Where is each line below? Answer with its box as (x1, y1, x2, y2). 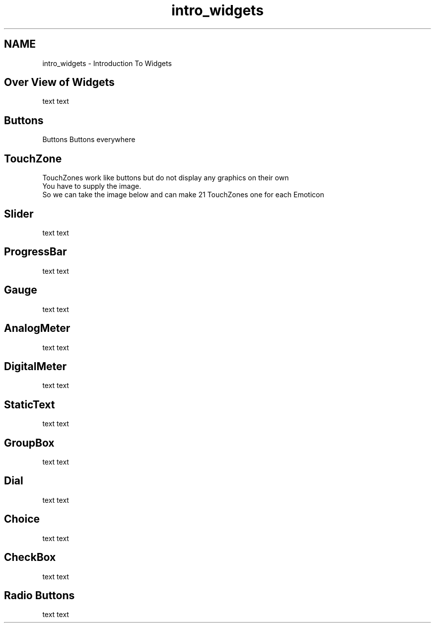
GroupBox (4, 436, 55, 449)
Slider (4, 207, 34, 220)
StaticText (4, 398, 55, 411)
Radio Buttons (4, 589, 75, 602)
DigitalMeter (4, 360, 67, 373)
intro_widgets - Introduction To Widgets (42, 59, 172, 68)
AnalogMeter (4, 322, 71, 335)
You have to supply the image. (42, 182, 142, 191)
